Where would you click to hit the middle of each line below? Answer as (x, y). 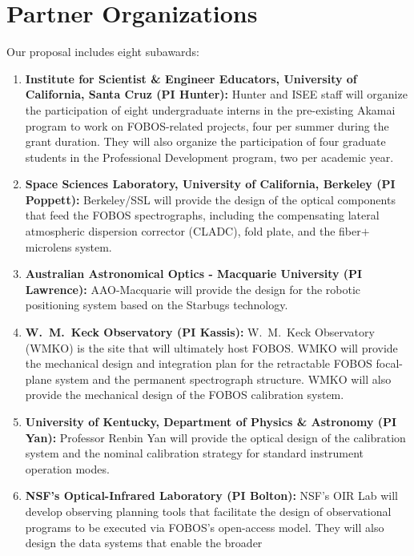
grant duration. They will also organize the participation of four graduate (205, 141)
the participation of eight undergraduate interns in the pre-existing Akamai (210, 109)
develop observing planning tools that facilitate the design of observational (208, 511)
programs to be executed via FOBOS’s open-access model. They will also (205, 527)
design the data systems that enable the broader (144, 543)
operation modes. (67, 468)
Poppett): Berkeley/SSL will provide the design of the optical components (210, 199)
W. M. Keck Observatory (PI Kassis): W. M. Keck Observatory (200, 332)
